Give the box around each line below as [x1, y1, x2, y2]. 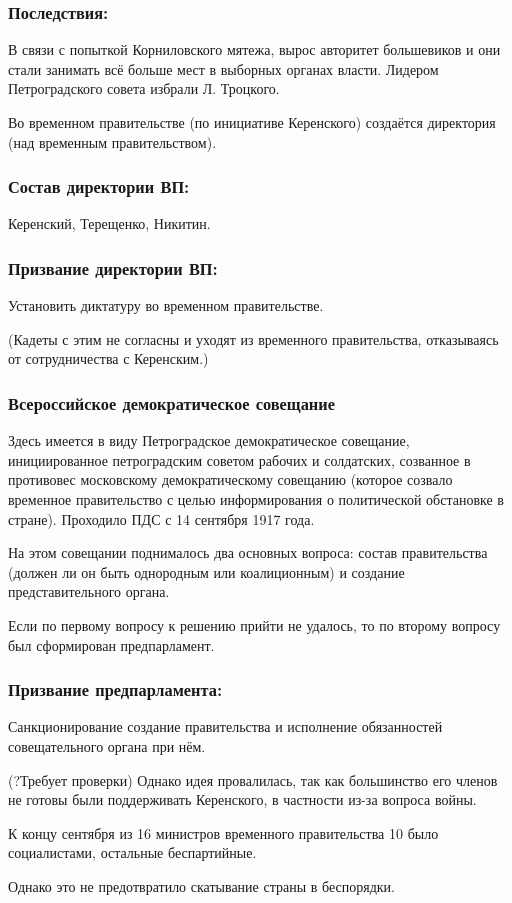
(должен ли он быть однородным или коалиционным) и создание [8, 561, 405, 582]
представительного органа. [8, 581, 170, 602]
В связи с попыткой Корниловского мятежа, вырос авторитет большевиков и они [8, 39, 501, 60]
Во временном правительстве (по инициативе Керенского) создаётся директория [8, 112, 496, 132]
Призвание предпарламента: [8, 677, 223, 702]
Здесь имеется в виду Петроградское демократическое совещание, [8, 430, 410, 451]
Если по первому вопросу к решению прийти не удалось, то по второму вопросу [8, 614, 501, 635]
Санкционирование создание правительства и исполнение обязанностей [8, 716, 443, 737]
